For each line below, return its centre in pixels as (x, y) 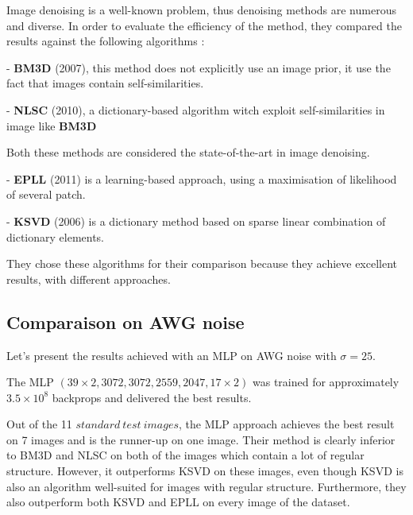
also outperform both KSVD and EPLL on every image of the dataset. (178, 502)
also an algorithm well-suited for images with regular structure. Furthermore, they (206, 486)
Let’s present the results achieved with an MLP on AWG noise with (172, 355)
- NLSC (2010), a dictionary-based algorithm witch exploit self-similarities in (196, 109)
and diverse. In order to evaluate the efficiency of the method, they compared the (204, 25)
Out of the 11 (39, 424)
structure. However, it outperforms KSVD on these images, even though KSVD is (205, 471)
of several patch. (46, 194)
